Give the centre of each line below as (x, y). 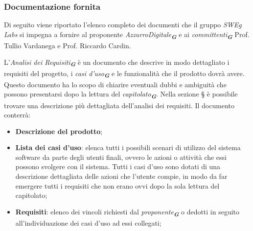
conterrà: (17, 115)
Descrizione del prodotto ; (59, 131)
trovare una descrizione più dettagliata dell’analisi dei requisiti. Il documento (119, 105)
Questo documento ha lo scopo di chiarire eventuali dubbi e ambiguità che (115, 84)
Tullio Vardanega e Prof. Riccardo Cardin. (68, 45)
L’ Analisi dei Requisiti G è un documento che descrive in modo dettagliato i (117, 63)
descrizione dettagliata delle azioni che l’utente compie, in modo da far (121, 176)
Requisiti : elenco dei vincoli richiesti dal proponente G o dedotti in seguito (127, 212)
